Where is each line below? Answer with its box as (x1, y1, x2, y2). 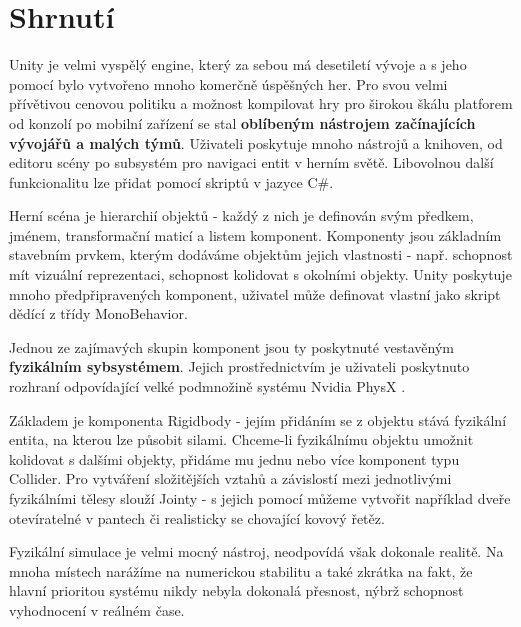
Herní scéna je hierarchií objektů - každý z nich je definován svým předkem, (9, 205, 474, 226)
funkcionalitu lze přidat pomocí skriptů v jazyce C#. (9, 171, 334, 192)
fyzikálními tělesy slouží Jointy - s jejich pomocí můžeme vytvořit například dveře (9, 488, 511, 508)
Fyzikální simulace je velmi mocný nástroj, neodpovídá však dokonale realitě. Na (9, 541, 504, 562)
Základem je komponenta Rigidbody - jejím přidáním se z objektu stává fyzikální (9, 409, 507, 430)
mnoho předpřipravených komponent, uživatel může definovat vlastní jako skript (9, 283, 501, 304)
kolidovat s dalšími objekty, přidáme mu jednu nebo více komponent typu (9, 448, 460, 469)
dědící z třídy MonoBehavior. (9, 303, 188, 324)
